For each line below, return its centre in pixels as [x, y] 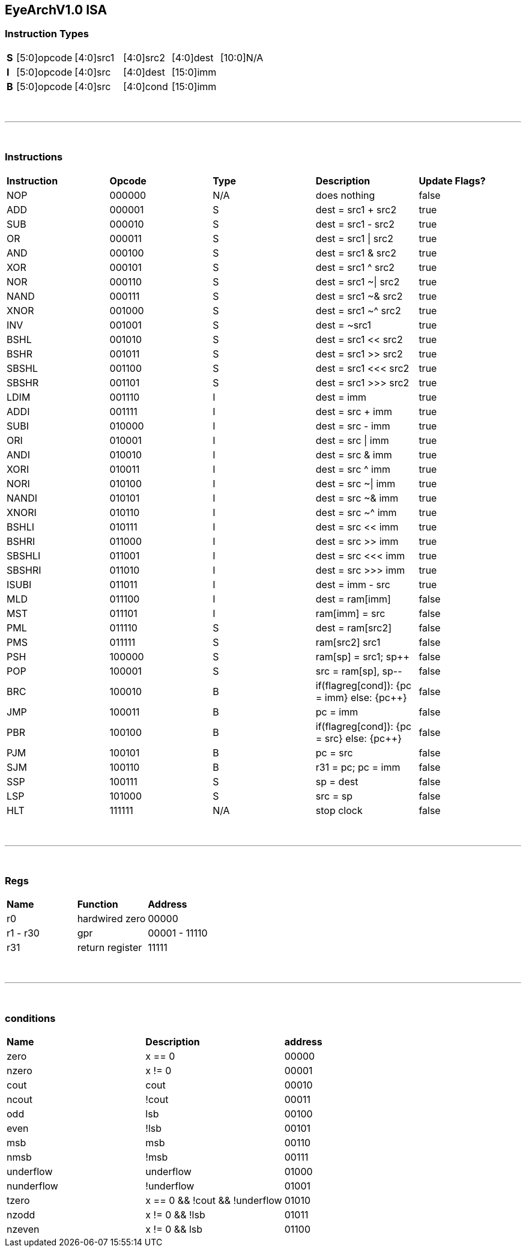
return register [110, 948]
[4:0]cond [146, 86]
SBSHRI [24, 570]
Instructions [34, 157]
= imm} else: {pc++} [361, 697]
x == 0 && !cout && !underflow [214, 1201]
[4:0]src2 [144, 57]
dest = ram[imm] [353, 599]
